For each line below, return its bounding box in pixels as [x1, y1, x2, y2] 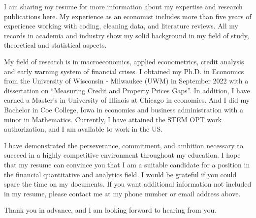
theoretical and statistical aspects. [4, 40, 107, 50]
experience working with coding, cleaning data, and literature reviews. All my [4, 21, 238, 31]
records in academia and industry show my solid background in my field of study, [4, 30, 249, 40]
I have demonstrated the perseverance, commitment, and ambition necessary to [4, 140, 243, 150]
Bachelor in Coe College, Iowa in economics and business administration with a [4, 104, 243, 114]
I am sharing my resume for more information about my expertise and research [4, 1, 243, 11]
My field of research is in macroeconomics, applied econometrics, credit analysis [4, 56, 244, 66]
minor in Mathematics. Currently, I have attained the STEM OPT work [4, 114, 222, 124]
